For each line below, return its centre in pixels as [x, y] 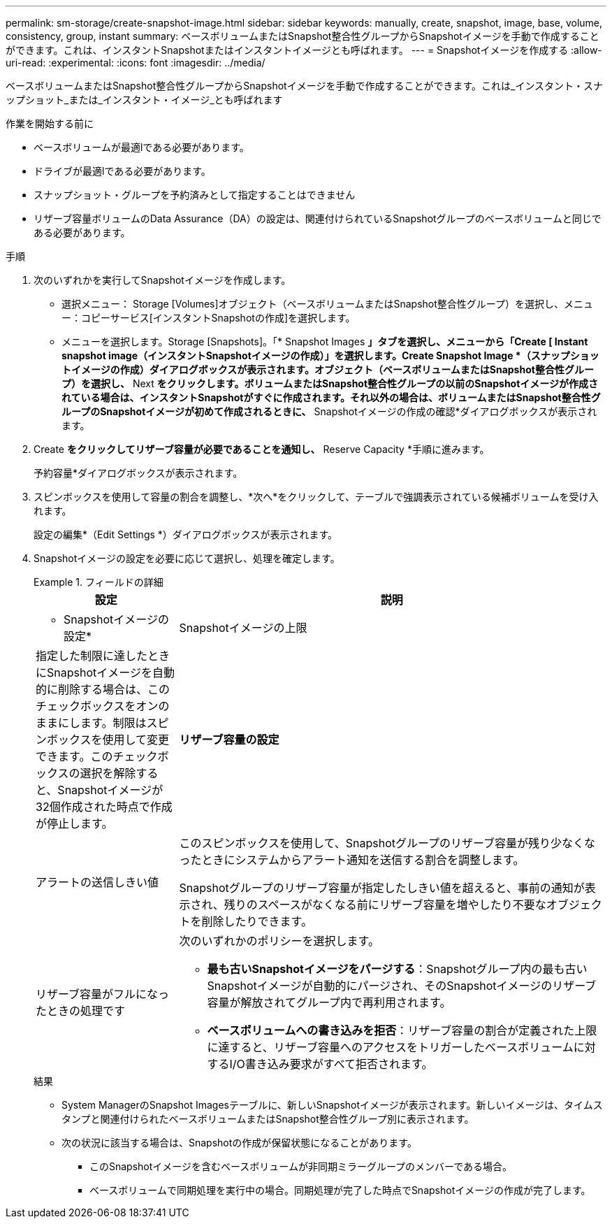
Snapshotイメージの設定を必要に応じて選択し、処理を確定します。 [187, 558]
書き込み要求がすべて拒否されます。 [339, 1064]
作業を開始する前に [50, 123]
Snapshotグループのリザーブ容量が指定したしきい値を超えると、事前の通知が [382, 888]
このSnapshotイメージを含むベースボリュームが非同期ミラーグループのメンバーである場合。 [301, 1166]
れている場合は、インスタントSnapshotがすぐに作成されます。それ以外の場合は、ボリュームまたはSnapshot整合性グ [331, 397]
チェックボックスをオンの [103, 706]
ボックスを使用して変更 [108, 740]
